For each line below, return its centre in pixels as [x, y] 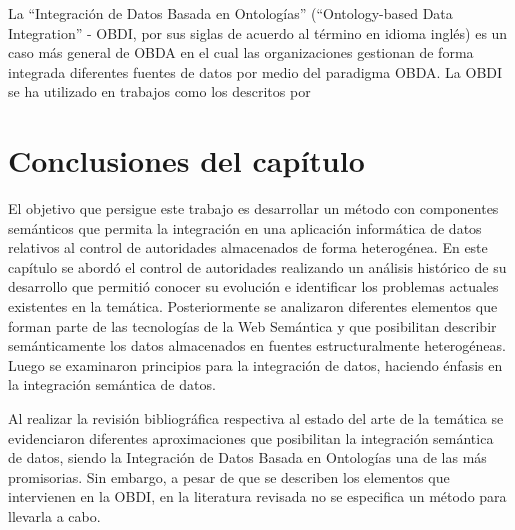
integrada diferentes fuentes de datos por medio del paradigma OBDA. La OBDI [255, 71]
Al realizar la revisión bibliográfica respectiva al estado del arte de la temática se [256, 418]
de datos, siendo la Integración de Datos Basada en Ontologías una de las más [247, 457]
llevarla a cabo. [54, 516]
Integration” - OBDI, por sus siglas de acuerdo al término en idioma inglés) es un [258, 32]
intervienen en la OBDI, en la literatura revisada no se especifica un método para [257, 496]
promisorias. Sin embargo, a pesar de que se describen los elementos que [229, 476]
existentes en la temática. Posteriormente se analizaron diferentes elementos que [253, 306]
